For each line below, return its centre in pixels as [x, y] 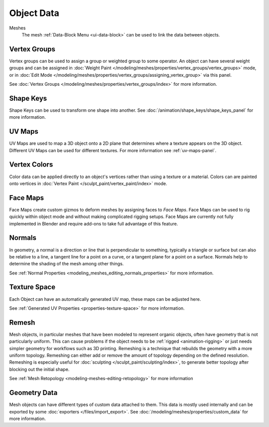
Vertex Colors [31, 165]
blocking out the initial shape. [39, 369]
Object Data [34, 13]
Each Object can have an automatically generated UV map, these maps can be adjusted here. [105, 299]
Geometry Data [33, 393]
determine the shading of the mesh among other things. [67, 264]
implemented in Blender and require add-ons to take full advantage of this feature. [94, 223]
